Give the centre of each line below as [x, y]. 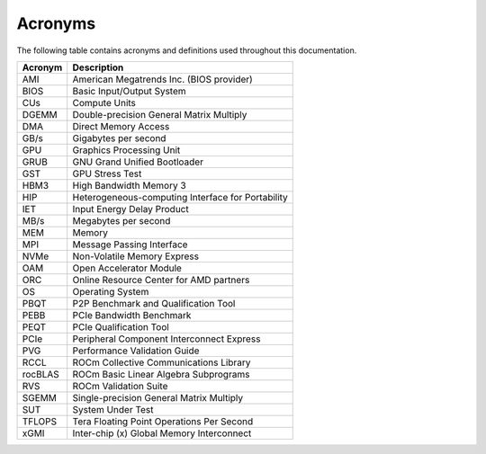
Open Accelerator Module [127, 268]
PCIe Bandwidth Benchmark [132, 315]
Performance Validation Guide [136, 351]
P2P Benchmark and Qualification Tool [154, 303]
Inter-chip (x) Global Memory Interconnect [162, 433]
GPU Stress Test [107, 174]
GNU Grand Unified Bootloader [138, 162]
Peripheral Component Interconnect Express [166, 339]
